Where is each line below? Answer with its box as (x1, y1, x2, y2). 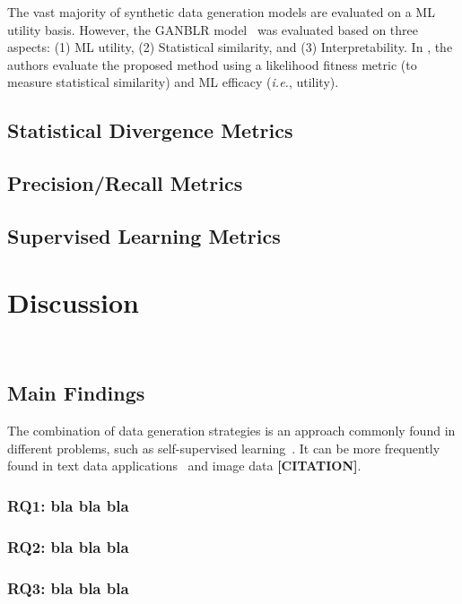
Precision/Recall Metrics (7, 169, 243, 197)
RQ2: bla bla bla (7, 535, 129, 557)
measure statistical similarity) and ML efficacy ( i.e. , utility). (7, 73, 339, 91)
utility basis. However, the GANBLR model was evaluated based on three (7, 20, 418, 39)
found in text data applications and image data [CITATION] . (7, 456, 362, 475)
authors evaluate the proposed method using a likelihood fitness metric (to (7, 55, 417, 73)
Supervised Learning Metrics (7, 221, 281, 249)
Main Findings (7, 379, 145, 407)
